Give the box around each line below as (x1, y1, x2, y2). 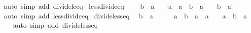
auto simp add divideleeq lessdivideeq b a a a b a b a (3, 1, 231, 11)
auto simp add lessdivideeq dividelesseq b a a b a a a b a (3, 10, 247, 20)
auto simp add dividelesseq (13, 20, 98, 30)
